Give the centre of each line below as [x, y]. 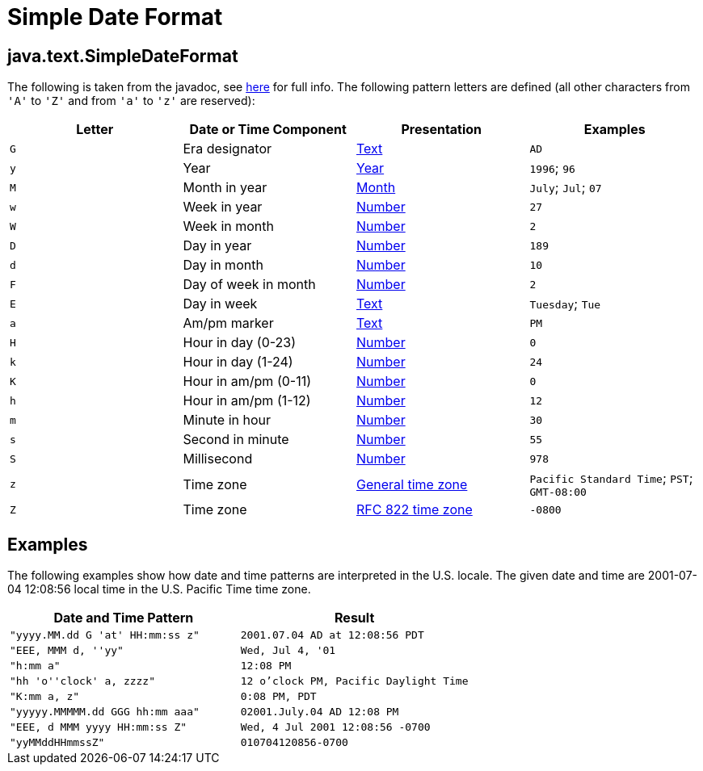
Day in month [223, 265]
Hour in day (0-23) [240, 343]
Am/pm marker [228, 323]
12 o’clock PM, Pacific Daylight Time [354, 681]
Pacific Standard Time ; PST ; [611, 478]
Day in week [220, 304]
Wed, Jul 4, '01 [288, 651]
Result [355, 618]
